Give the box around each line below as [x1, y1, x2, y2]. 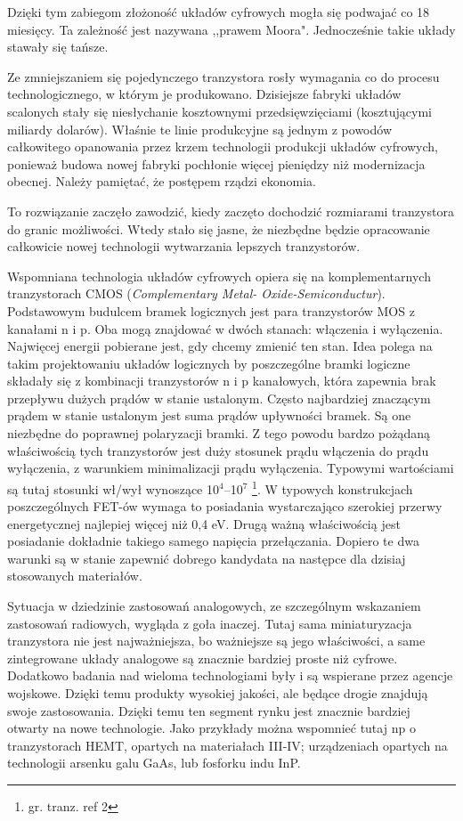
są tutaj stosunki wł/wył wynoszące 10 [7, 479, 219, 498]
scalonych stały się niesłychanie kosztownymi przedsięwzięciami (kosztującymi [7, 102, 432, 120]
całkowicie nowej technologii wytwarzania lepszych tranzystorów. [7, 237, 361, 256]
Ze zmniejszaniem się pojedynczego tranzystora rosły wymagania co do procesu [7, 67, 440, 85]
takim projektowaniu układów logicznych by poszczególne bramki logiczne [7, 354, 410, 372]
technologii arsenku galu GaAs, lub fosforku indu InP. [7, 753, 301, 772]
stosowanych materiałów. [7, 566, 142, 585]
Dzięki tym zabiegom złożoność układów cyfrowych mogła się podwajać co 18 [7, 3, 430, 20]
